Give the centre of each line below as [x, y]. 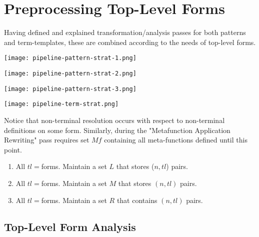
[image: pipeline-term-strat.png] [61, 104]
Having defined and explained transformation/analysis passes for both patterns [125, 32]
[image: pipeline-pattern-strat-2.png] [70, 73]
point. [13, 149]
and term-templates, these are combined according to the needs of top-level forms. [130, 42]
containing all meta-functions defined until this [176, 140]
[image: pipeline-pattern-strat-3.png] [70, 89]
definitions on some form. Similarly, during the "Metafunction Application [117, 130]
